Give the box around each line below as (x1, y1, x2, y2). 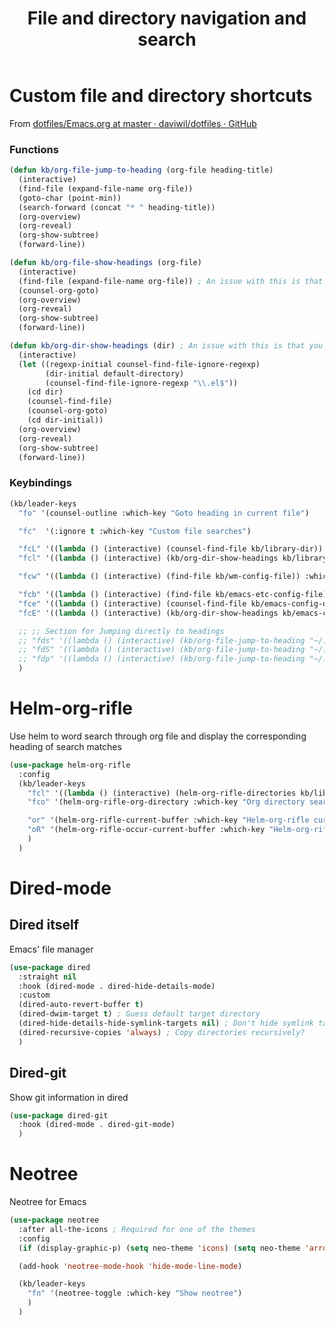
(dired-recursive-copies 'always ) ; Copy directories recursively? (18, 1027, 306, 1037)
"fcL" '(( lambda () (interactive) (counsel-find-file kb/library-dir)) (18, 544, 324, 554)
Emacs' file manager (9, 943, 94, 955)
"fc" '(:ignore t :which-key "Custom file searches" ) (18, 526, 252, 536)
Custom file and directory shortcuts (9, 85, 313, 107)
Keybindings (9, 476, 72, 490)
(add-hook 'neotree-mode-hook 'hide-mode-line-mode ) (18, 1261, 243, 1271)
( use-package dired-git (9, 1110, 109, 1121)
